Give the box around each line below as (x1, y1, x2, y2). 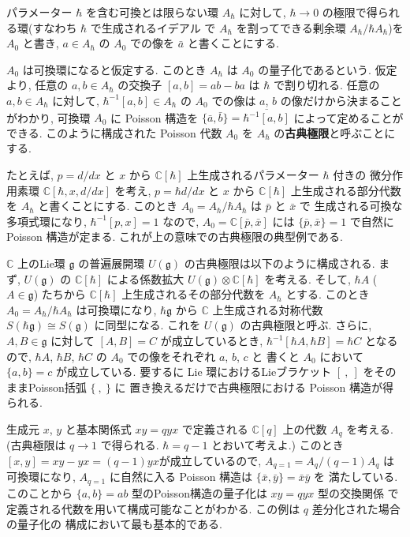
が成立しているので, (158, 453, 262, 469)
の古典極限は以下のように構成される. (184, 255, 375, 272)
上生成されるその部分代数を (121, 286, 266, 302)
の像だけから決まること (280, 92, 402, 108)
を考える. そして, (264, 270, 351, 287)
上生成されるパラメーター (187, 167, 319, 183)
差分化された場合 (311, 500, 401, 516)
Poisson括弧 (28, 378, 87, 395)
